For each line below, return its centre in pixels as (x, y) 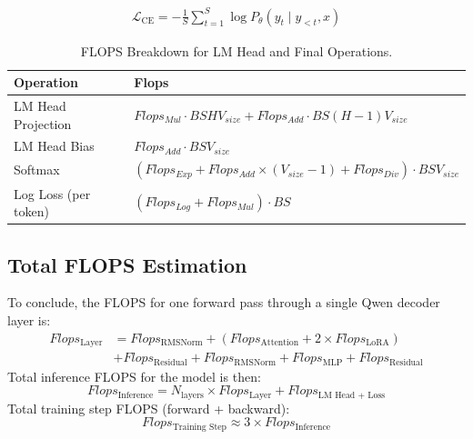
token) (31, 211)
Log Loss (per (52, 193)
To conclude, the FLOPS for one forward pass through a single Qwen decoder (224, 302)
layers (192, 395)
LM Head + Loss (352, 395)
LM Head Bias (54, 146)
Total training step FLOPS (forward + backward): (149, 408)
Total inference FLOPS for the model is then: (134, 376)
